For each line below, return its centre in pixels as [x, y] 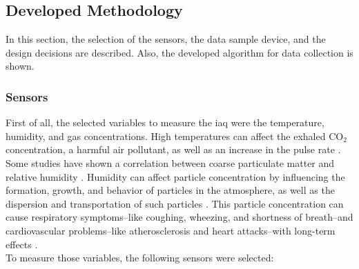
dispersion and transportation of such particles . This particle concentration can [175, 203]
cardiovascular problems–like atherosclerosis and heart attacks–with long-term [171, 230]
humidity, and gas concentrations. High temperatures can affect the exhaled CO [175, 136]
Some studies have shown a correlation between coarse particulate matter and [170, 162]
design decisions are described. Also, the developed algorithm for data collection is [179, 52]
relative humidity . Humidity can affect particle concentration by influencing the [175, 176]
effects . [22, 244]
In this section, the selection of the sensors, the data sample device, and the [166, 39]
